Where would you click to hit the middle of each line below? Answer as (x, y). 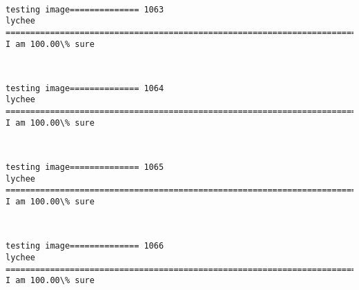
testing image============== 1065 (85, 167)
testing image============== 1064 (85, 88)
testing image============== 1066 (85, 246)
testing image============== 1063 (85, 9)
